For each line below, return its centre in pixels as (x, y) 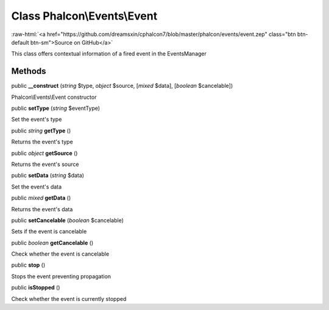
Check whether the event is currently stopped (69, 298)
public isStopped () (36, 287)
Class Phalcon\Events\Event (84, 16)
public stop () (28, 265)
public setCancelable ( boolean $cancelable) (68, 220)
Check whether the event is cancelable (60, 254)
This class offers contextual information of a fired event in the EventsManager (109, 54)
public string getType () (41, 131)
